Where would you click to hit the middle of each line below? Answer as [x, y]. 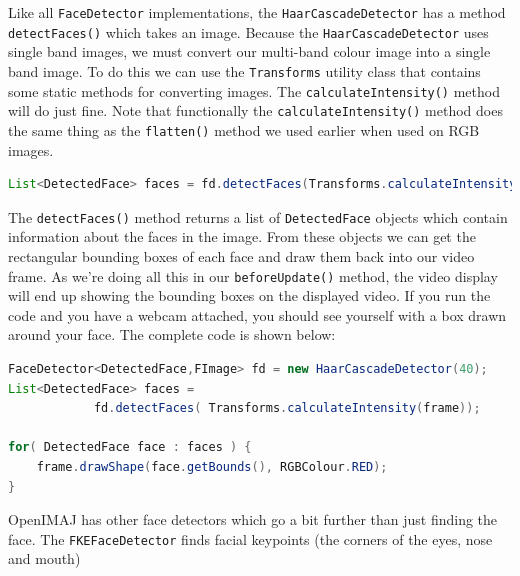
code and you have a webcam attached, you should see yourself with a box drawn [257, 314]
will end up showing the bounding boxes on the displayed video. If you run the [249, 295]
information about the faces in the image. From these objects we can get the [242, 236]
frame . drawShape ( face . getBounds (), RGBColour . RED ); [212, 466]
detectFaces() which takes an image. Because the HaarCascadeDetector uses [248, 31]
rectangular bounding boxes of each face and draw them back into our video [241, 255]
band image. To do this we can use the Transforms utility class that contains [244, 70]
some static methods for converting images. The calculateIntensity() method [254, 90]
